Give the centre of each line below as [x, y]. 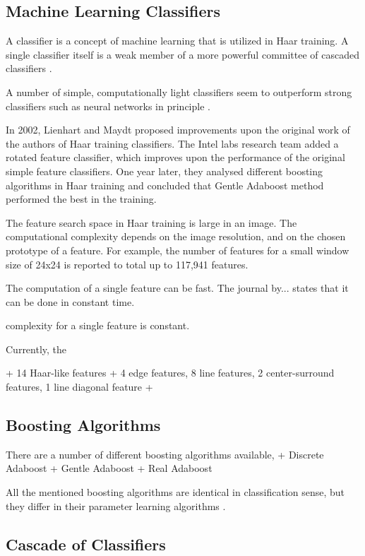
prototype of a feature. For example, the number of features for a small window [178, 250]
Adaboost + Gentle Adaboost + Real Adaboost [109, 468]
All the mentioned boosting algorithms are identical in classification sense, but [175, 492]
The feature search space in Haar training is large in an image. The [151, 222]
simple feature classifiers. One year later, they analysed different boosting [164, 171]
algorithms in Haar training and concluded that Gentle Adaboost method [165, 185]
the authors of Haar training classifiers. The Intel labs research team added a [172, 143]
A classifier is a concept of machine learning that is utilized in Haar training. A [177, 41]
